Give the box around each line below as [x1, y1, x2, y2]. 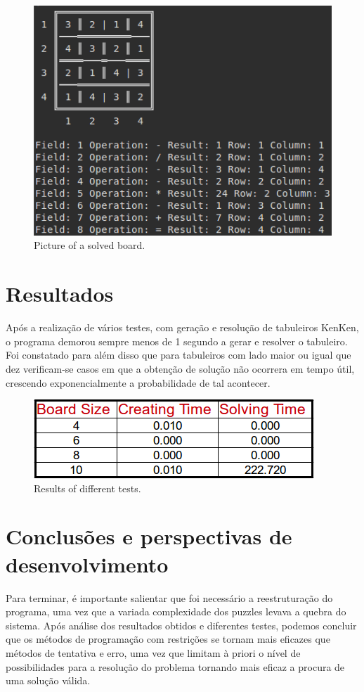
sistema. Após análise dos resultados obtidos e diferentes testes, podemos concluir [6, 617, 357, 632]
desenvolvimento [6, 549, 169, 578]
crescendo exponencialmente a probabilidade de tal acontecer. [6, 375, 271, 390]
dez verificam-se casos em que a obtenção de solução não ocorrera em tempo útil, [6, 361, 355, 376]
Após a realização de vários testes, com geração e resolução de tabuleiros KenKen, [6, 320, 359, 335]
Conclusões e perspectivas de [6, 522, 292, 551]
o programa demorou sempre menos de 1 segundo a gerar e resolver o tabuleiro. [6, 333, 348, 348]
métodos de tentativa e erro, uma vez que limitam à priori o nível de [6, 645, 301, 660]
